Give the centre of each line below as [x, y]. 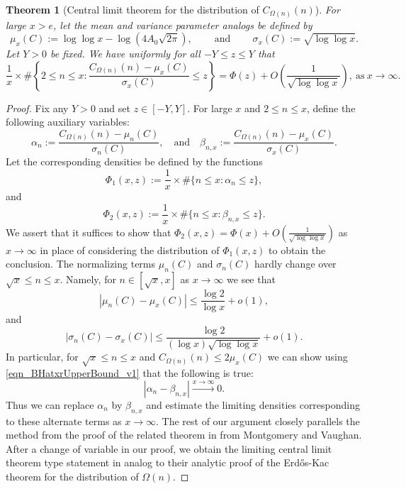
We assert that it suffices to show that [89, 232]
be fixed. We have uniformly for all [125, 54]
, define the [331, 108]
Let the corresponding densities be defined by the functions [134, 161]
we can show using [308, 357]
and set [114, 108]
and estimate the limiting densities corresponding [253, 404]
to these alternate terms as [64, 421]
